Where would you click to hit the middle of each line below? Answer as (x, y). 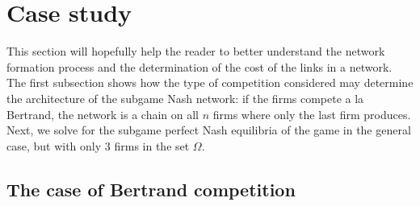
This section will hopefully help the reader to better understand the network (196, 51)
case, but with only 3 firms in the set (98, 145)
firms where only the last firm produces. (312, 114)
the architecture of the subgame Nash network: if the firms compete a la (185, 98)
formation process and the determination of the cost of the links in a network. (199, 66)
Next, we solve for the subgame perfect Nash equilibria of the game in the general (209, 130)
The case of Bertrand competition (151, 189)
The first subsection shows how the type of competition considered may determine (210, 82)
